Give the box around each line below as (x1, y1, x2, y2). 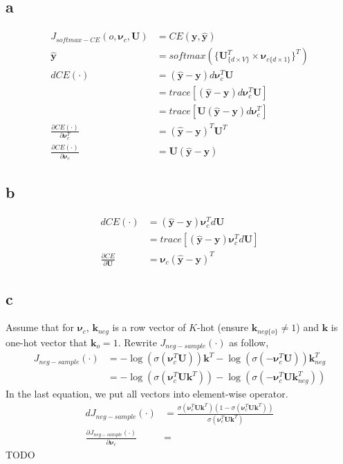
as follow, (229, 334, 269, 349)
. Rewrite (118, 334, 157, 349)
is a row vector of (112, 320, 186, 334)
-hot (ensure (196, 320, 248, 334)
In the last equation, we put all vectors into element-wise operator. (6, 386, 288, 401)
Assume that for (6, 320, 74, 334)
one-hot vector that (6, 334, 88, 349)
